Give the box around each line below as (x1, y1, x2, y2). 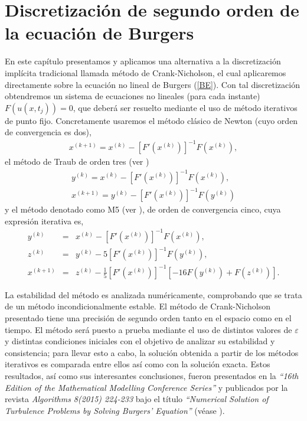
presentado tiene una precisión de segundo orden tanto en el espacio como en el (5, 312, 292, 324)
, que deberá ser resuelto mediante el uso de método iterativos (73, 101, 298, 113)
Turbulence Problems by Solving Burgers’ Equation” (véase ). (5, 404, 225, 416)
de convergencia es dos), (5, 126, 92, 138)
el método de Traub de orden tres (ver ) (5, 155, 149, 168)
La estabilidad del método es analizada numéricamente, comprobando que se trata (5, 288, 302, 301)
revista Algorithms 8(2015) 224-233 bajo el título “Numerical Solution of (5, 393, 269, 405)
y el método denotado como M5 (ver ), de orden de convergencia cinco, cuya (5, 203, 281, 216)
